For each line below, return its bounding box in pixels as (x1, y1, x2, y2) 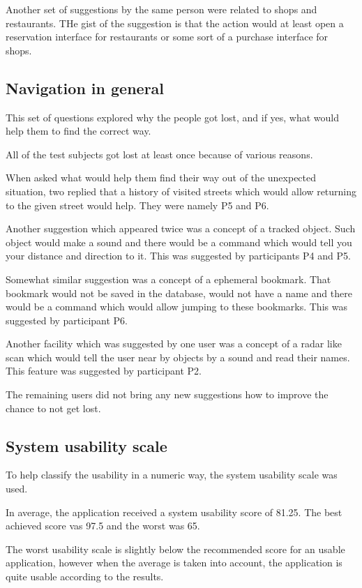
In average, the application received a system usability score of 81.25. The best (6, 504, 342, 519)
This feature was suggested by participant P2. (6, 363, 202, 378)
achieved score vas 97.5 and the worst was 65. (6, 518, 200, 533)
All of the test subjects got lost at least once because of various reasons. (6, 146, 313, 161)
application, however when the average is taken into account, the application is (6, 555, 342, 570)
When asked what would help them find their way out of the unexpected (6, 170, 317, 185)
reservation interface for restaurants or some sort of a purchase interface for (6, 29, 329, 44)
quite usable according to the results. (6, 569, 164, 584)
